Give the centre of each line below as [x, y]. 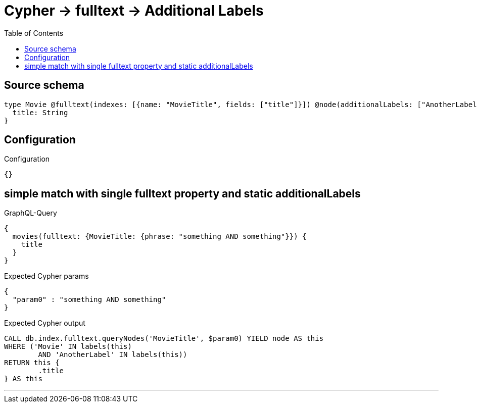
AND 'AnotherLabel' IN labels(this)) [113, 355]
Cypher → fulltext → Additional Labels [134, 11]
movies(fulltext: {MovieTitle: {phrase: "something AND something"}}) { [159, 237]
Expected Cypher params [46, 276]
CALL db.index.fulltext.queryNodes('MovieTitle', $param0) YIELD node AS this [164, 339]
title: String [40, 112]
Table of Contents [34, 33]
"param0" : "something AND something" [89, 300]
